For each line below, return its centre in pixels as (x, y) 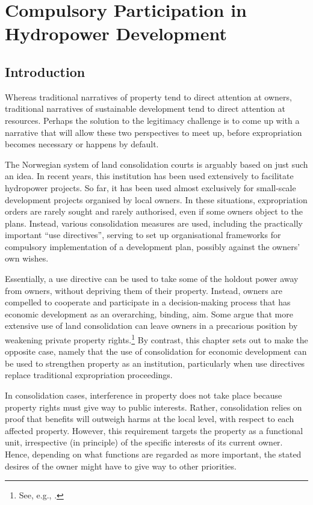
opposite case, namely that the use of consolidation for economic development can (156, 351)
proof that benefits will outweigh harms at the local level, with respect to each (150, 419)
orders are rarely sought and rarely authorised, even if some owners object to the (154, 211)
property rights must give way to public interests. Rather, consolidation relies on (153, 407)
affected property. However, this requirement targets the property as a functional (154, 430)
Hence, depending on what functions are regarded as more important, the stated (153, 454)
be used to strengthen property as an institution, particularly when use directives (155, 363)
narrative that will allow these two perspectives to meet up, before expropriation (153, 132)
